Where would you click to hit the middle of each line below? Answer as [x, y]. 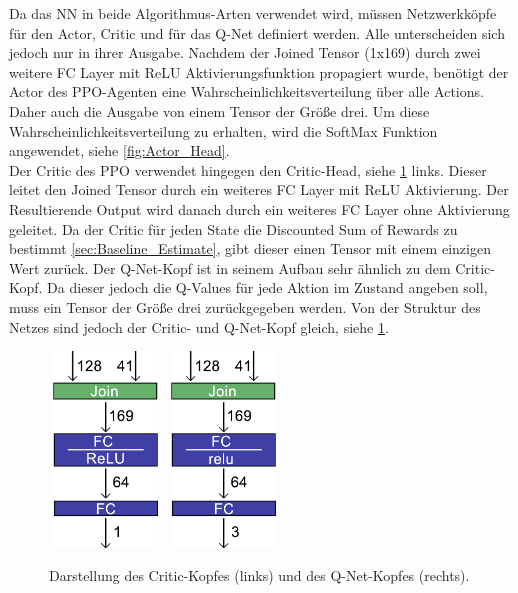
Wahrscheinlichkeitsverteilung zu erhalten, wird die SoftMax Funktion [223, 130]
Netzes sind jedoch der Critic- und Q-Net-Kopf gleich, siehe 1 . [199, 326]
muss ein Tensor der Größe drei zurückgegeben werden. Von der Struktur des [245, 306]
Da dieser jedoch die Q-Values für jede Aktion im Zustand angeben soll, [267, 287]
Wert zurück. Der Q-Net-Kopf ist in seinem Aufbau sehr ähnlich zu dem [230, 267]
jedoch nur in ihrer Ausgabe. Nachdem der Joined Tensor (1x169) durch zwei [245, 52]
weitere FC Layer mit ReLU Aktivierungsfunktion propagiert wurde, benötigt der [259, 71]
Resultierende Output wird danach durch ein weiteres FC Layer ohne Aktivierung [259, 208]
